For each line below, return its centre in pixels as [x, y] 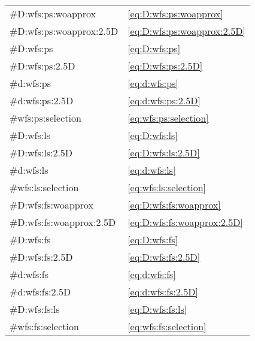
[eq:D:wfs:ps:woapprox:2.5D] [186, 31]
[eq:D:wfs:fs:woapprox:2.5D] [185, 222]
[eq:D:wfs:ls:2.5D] [164, 153]
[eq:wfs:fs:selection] [167, 326]
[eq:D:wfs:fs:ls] [157, 309]
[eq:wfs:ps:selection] [168, 118]
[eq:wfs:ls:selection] [167, 187]
